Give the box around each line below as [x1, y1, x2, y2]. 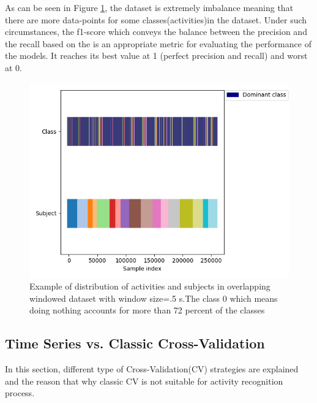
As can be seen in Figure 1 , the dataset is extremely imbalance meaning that [5, 1, 294, 13]
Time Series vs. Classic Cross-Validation [5, 334, 265, 353]
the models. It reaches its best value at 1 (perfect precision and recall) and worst [5, 49, 308, 62]
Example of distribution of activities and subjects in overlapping [29, 280, 270, 293]
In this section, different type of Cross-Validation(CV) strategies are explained [5, 363, 299, 375]
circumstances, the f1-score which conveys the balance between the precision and [5, 25, 307, 38]
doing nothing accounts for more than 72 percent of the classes [29, 304, 265, 317]
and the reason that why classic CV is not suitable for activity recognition [5, 374, 283, 387]
